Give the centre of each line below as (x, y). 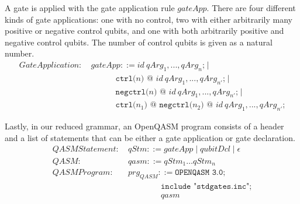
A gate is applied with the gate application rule (90, 8)
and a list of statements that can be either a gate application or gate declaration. (150, 137)
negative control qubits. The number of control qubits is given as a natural (139, 42)
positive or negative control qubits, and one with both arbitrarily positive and (144, 31)
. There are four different (251, 8)
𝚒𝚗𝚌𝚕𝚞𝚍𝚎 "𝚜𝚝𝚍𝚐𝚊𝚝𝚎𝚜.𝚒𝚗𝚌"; (206, 186)
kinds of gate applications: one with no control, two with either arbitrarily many (149, 19)
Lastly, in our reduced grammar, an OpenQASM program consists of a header (144, 126)
